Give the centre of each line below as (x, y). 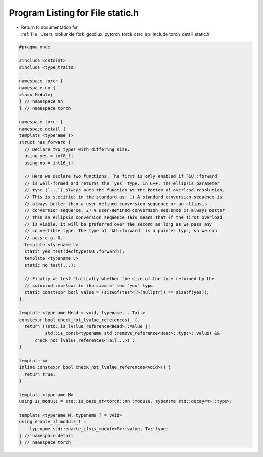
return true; (40, 374)
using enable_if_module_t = (53, 422)
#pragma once (35, 47)
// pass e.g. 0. (44, 238)
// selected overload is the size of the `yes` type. (90, 286)
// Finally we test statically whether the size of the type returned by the (120, 279)
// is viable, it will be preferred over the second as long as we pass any (118, 224)
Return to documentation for (49, 27)
